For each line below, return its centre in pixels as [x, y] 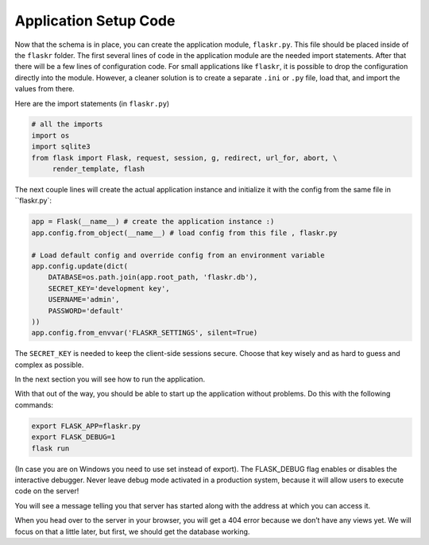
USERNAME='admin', [84, 300]
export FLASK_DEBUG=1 [73, 437]
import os [50, 135]
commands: [34, 404]
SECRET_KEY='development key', [109, 288]
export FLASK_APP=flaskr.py [86, 426]
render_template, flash [99, 169]
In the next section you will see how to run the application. [110, 379]
